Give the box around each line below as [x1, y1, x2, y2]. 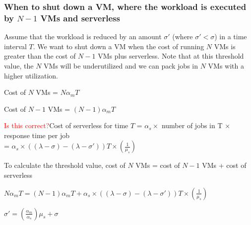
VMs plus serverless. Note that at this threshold [98, 51, 244, 61]
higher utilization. [4, 70, 58, 80]
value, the [4, 60, 34, 71]
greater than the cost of [4, 51, 76, 61]
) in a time [214, 31, 247, 42]
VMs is [214, 41, 236, 51]
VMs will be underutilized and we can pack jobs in [44, 60, 198, 71]
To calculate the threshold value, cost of [4, 160, 125, 170]
